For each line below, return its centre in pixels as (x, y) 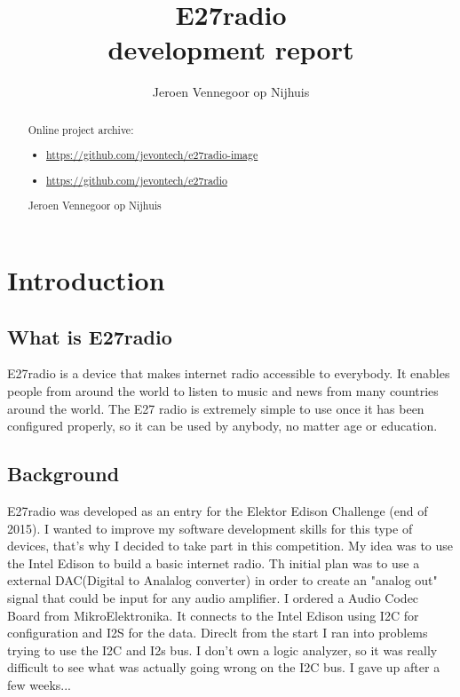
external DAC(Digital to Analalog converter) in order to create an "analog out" (222, 580)
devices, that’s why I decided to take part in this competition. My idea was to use (230, 546)
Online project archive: (81, 129)
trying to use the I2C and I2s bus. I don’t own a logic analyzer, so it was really (222, 649)
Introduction (86, 280)
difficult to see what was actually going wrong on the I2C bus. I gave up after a (224, 667)
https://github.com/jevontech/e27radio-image (152, 155)
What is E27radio (90, 336)
